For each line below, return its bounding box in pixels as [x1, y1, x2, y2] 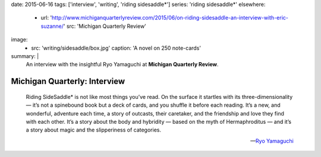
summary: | [11, 52, 39, 59]
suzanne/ [40, 23, 64, 30]
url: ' [40, 14, 52, 21]
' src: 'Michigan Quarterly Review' [63, 23, 147, 30]
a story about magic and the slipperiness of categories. [26, 126, 162, 133]
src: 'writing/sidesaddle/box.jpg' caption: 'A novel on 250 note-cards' [31, 44, 202, 52]
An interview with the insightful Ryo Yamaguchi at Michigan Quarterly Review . [26, 61, 219, 68]
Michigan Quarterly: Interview [11, 76, 125, 86]
